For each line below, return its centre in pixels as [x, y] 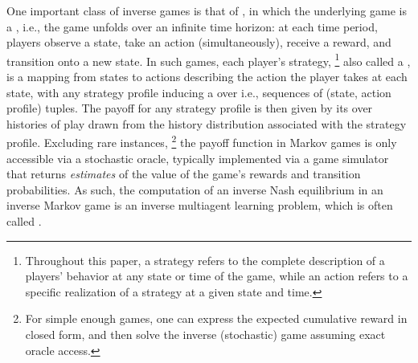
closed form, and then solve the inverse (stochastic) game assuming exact [205, 334]
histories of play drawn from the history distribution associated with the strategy [207, 123]
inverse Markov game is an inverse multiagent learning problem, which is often [200, 205]
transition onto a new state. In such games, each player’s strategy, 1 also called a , [209, 59]
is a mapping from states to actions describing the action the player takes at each [207, 77]
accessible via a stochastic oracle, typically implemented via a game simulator [198, 158]
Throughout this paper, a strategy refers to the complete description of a [205, 260]
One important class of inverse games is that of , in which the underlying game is [207, 10]
